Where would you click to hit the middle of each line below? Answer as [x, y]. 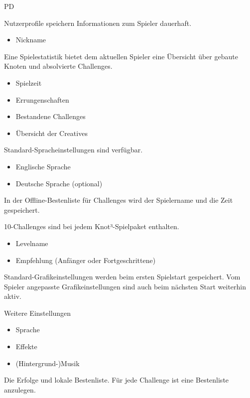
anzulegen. [20, 389]
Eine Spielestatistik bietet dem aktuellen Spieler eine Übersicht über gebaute [121, 56]
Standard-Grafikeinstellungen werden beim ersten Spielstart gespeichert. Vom [122, 277]
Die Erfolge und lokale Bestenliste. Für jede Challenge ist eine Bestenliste [117, 380]
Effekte [26, 346]
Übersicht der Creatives [52, 133]
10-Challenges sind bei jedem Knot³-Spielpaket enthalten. [92, 226]
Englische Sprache [43, 166]
